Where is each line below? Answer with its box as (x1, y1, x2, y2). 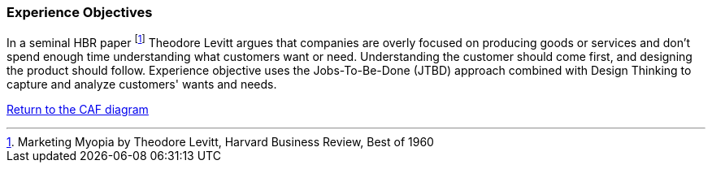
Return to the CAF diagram (7, 102, 149, 117)
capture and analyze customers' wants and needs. (7, 77, 277, 92)
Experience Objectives (7, 4, 153, 20)
